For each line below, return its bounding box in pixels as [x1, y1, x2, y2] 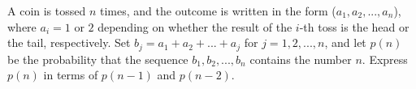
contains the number [249, 50, 352, 67]
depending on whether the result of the [97, 18, 292, 35]
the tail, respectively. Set [7, 34, 131, 51]
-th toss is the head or [299, 18, 409, 35]
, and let [324, 34, 366, 51]
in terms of [43, 66, 98, 83]
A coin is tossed [7, 2, 86, 19]
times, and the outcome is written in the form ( [100, 2, 336, 19]
